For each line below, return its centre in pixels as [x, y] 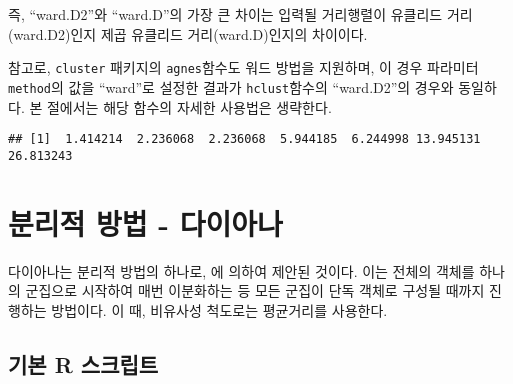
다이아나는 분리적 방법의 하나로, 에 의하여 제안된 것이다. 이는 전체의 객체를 [241, 270]
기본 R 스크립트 [83, 363]
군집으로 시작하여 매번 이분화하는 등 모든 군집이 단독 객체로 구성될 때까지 [255, 290]
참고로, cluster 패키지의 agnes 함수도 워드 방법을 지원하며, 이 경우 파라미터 [243, 67]
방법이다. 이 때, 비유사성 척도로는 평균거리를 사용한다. [219, 309]
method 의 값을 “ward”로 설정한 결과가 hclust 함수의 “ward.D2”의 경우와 [231, 86]
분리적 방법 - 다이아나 [145, 222]
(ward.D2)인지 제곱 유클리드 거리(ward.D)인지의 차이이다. [188, 33]
